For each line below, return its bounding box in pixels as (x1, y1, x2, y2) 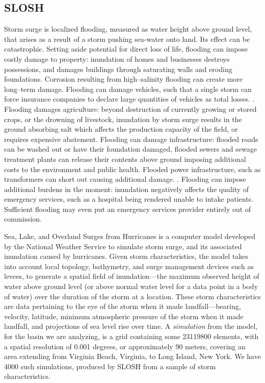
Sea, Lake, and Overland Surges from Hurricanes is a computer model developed (4, 231, 256, 242)
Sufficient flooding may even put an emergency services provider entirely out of (4, 203, 251, 214)
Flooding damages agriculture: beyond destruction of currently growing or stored (4, 103, 257, 114)
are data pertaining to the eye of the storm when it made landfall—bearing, (4, 301, 241, 312)
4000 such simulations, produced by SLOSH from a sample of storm (4, 361, 216, 371)
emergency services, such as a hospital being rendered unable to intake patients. (4, 194, 254, 204)
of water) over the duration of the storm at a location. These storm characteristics (4, 291, 261, 301)
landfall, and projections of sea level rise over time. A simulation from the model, (4, 321, 258, 331)
